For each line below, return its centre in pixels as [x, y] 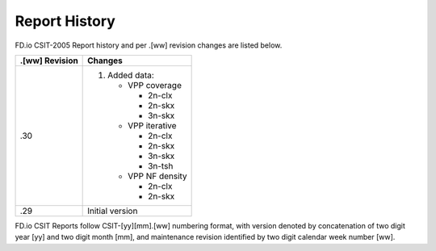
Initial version [113, 211]
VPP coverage [155, 85]
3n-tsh [161, 165]
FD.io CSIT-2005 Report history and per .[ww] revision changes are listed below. [149, 45]
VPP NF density [157, 176]
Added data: [131, 75]
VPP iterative [152, 125]
